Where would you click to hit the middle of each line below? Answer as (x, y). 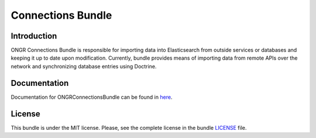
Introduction (34, 36)
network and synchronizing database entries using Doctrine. (84, 66)
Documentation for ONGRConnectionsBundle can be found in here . (92, 97)
